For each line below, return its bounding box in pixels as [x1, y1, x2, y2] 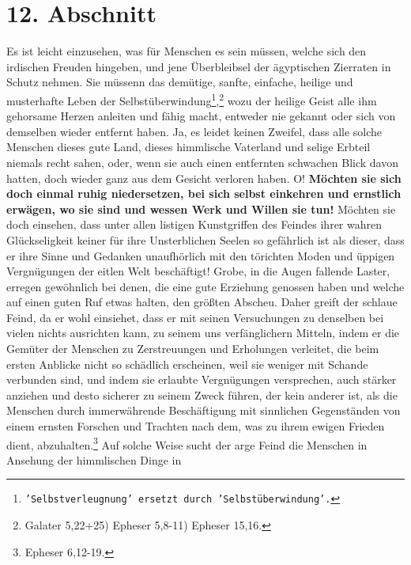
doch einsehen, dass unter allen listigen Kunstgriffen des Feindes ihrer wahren [6, 216, 382, 233]
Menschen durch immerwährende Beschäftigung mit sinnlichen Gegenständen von [6, 402, 401, 419]
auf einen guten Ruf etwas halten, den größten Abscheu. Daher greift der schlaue [6, 294, 398, 310]
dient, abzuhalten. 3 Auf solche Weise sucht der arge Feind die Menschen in [6, 434, 368, 453]
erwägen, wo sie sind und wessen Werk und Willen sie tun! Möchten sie [6, 200, 396, 217]
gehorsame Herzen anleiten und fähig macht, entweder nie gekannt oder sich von [6, 108, 396, 124]
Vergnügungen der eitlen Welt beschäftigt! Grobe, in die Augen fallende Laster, [6, 263, 390, 279]
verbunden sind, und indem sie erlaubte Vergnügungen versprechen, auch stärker [6, 371, 397, 388]
